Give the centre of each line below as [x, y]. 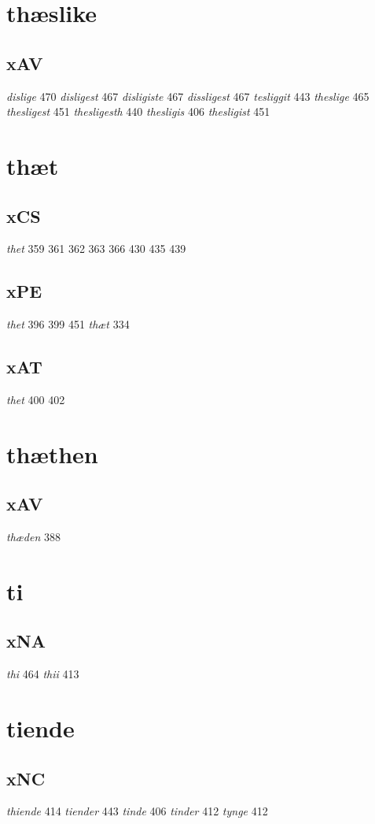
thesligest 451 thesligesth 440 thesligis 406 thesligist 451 [138, 111]
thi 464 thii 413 [43, 674]
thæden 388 [33, 537]
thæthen [52, 453]
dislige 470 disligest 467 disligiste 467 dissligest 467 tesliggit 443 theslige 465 [188, 96]
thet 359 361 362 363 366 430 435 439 [96, 249]
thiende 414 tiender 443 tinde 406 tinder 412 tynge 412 [137, 811]
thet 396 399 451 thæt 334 [68, 324]
